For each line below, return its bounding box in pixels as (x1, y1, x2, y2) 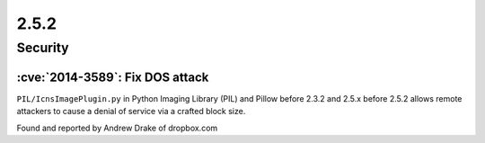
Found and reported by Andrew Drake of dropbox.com (16, 122, 218, 133)
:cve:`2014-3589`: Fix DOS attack (16, 69, 209, 85)
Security (16, 40, 69, 56)
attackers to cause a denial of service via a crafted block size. (16, 106, 246, 117)
